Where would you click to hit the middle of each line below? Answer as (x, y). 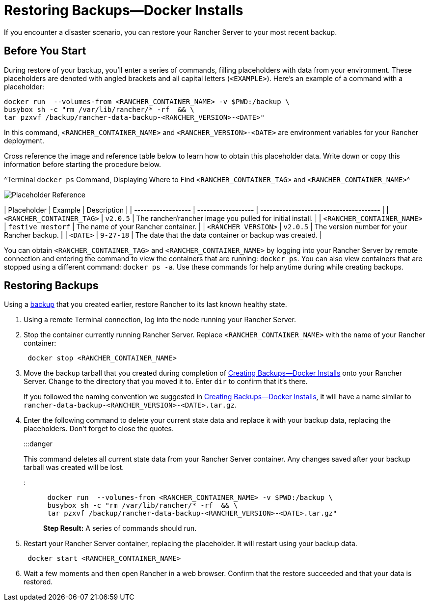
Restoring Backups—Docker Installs (124, 10)
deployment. (24, 140)
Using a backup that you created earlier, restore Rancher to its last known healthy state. (146, 304)
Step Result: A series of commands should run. (120, 528)
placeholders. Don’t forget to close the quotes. (99, 429)
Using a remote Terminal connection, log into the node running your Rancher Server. (160, 320)
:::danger (38, 444)
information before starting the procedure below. (83, 164)
